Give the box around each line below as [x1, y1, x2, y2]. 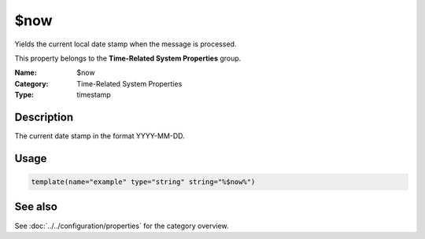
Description [14, 110, 74, 123]
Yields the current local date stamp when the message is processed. [14, 39, 237, 49]
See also [14, 200, 58, 214]
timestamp [76, 90, 112, 100]
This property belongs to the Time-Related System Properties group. [14, 53, 242, 63]
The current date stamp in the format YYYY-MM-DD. [14, 131, 185, 141]
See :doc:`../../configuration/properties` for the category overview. [14, 221, 229, 230]
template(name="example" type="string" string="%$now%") [31, 178, 256, 186]
